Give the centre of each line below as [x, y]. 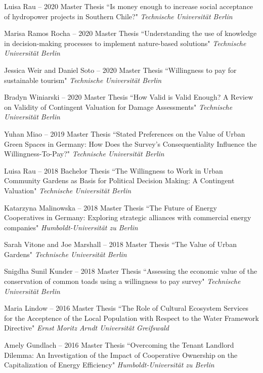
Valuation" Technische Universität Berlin [68, 190]
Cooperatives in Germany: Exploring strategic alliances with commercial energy [128, 217]
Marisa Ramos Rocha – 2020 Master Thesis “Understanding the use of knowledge [130, 33]
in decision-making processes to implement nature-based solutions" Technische [125, 43]
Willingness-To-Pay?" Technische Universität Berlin [84, 154]
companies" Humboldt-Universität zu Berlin [71, 227]
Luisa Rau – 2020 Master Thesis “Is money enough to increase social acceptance [129, 6]
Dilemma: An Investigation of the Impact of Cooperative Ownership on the [121, 355]
